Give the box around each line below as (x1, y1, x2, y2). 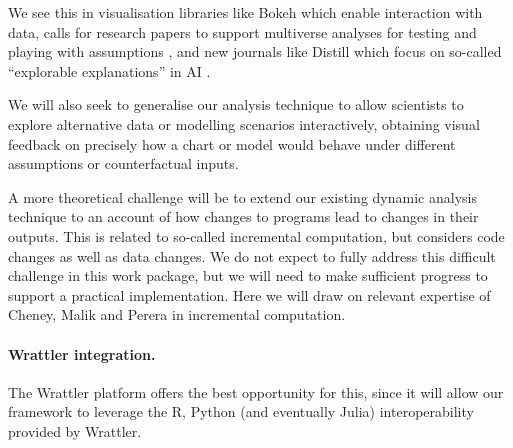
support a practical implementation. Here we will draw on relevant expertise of (8, 284, 491, 305)
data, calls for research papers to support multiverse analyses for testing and (8, 21, 477, 42)
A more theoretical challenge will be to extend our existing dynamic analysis (8, 186, 477, 207)
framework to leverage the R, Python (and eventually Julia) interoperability (8, 401, 474, 422)
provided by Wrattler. (8, 420, 142, 441)
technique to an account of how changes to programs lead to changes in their (8, 206, 479, 227)
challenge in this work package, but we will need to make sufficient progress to (8, 265, 488, 286)
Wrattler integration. (8, 343, 156, 364)
